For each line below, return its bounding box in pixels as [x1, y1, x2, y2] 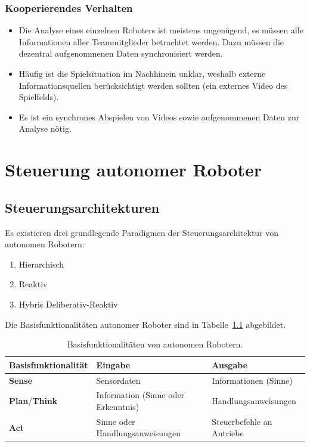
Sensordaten [96, 374, 141, 386]
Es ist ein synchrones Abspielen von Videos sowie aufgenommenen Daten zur [18, 110, 300, 123]
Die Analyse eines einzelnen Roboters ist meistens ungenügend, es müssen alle [18, 24, 303, 36]
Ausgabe [212, 358, 248, 371]
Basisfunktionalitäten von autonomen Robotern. [67, 338, 243, 350]
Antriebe [212, 427, 244, 439]
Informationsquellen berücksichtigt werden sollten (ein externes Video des [18, 79, 288, 91]
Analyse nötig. [18, 122, 72, 135]
